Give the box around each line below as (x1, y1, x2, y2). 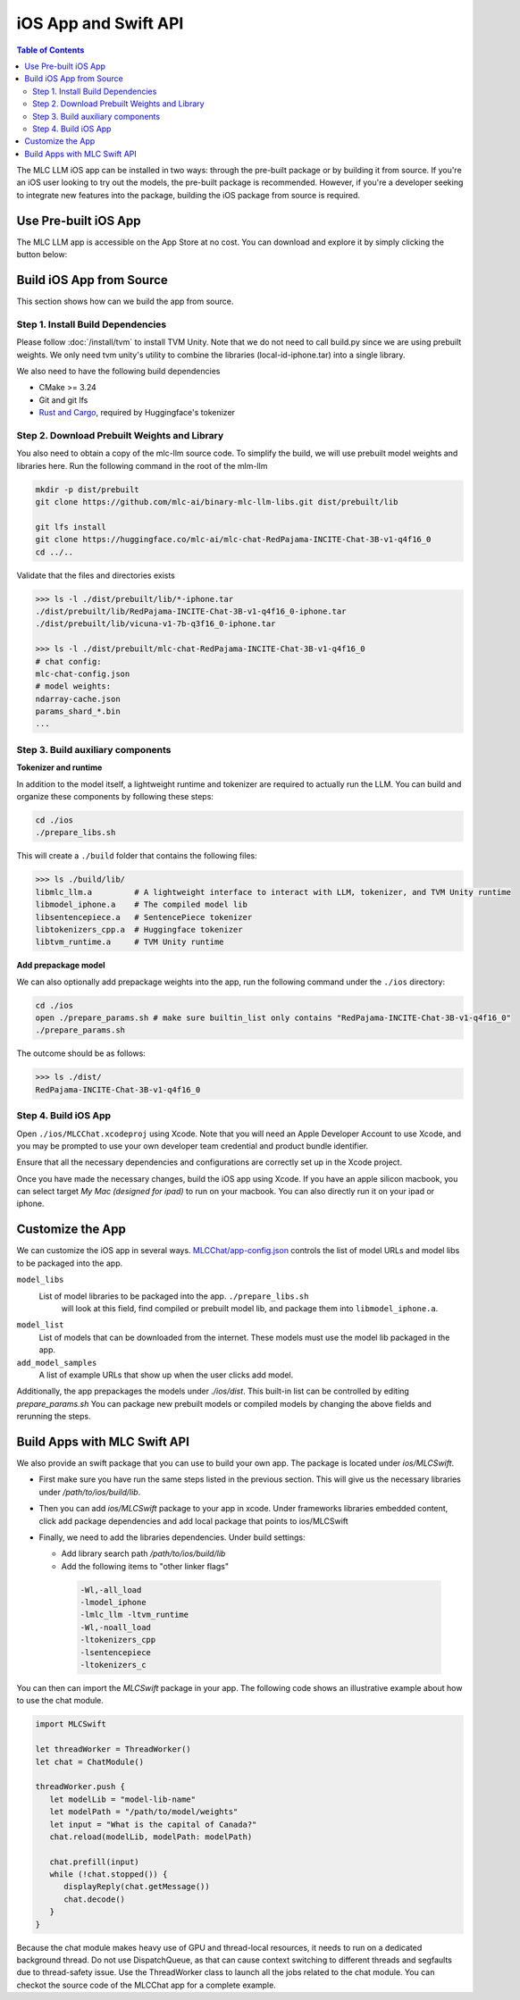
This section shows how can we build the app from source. (16, 296, 234, 307)
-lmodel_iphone (80, 1597, 147, 1608)
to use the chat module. (16, 1695, 105, 1706)
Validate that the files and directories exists (16, 570, 176, 581)
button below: (16, 249, 68, 260)
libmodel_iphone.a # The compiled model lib (35, 900, 247, 910)
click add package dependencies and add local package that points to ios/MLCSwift (38, 1515, 348, 1527)
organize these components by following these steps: (16, 791, 214, 801)
